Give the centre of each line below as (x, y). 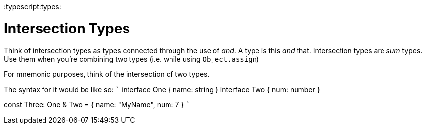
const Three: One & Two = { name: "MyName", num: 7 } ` (97, 104)
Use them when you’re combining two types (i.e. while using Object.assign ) (132, 59)
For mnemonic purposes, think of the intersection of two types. (107, 74)
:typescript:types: (33, 7)
